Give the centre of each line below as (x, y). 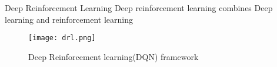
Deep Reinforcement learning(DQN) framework (114, 56)
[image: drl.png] (62, 38)
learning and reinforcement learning (69, 19)
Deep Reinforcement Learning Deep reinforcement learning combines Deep (139, 8)
